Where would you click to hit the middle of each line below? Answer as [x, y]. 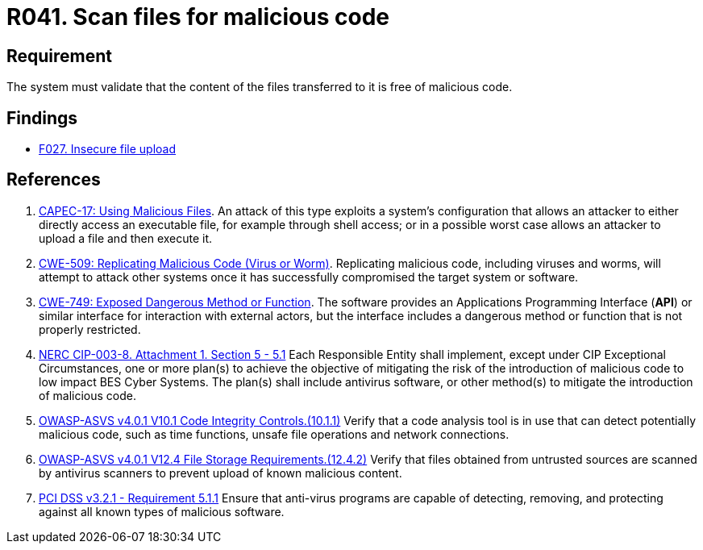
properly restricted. [90, 329]
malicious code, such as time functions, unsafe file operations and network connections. [274, 434]
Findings [42, 118]
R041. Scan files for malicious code [198, 17]
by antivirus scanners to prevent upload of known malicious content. [220, 473]
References [54, 180]
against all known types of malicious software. [162, 511]
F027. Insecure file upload [108, 149]
